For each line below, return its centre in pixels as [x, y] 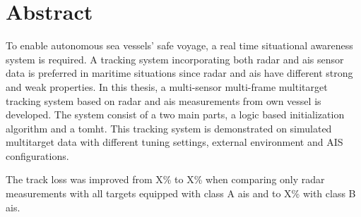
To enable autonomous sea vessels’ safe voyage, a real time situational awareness [179, 45]
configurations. [37, 155]
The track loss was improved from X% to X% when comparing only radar [165, 179]
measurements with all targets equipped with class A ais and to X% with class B [181, 193]
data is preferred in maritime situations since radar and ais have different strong [179, 73]
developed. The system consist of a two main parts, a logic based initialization [175, 114]
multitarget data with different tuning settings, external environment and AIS [174, 142]
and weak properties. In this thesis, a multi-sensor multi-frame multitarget [167, 86]
